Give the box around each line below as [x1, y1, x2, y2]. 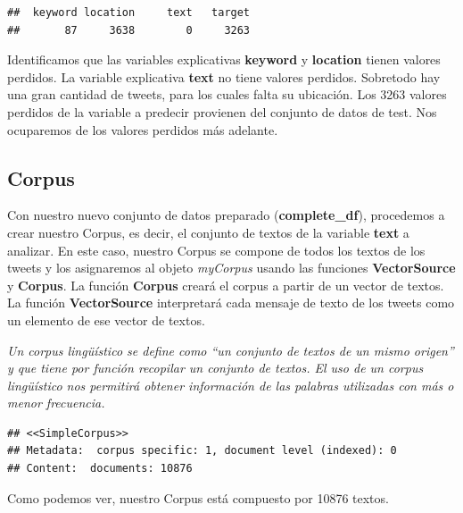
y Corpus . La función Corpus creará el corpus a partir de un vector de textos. [7, 275, 444, 294]
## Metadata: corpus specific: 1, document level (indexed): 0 [7, 444, 397, 458]
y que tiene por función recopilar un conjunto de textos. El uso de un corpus [7, 358, 424, 377]
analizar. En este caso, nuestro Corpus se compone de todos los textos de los [7, 240, 426, 259]
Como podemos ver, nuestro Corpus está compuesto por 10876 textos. [7, 488, 389, 507]
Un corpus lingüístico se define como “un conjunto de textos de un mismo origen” [7, 341, 454, 359]
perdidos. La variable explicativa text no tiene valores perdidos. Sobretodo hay [7, 67, 441, 86]
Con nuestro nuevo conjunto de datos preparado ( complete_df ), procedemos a [7, 206, 445, 224]
